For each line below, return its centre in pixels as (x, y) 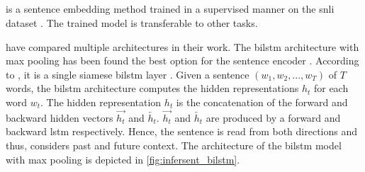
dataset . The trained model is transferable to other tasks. (132, 22)
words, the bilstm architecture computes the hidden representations (152, 88)
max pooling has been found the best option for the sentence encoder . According (182, 61)
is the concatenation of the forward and (262, 102)
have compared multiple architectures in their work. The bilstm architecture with (182, 46)
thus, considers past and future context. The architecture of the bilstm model (174, 145)
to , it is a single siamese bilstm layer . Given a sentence (128, 74)
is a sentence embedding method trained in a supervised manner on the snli (170, 9)
